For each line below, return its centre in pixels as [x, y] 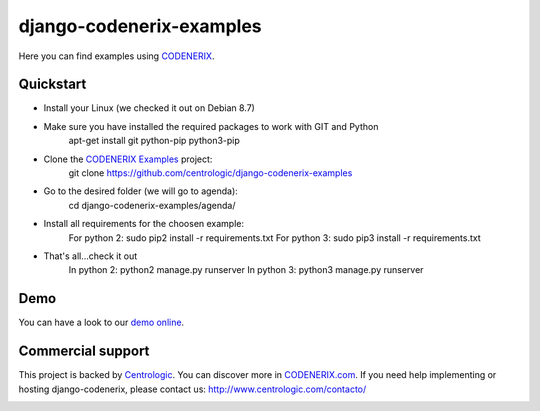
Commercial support [84, 351]
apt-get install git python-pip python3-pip [154, 141]
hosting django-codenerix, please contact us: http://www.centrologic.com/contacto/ [192, 389]
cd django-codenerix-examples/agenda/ [152, 205]
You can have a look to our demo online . [101, 322]
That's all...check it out [90, 256]
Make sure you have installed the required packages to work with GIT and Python [211, 126]
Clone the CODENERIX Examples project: [128, 159]
